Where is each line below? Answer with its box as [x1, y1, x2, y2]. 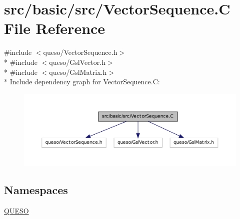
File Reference [4, 18, 105, 38]
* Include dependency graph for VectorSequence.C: [4, 76, 160, 87]
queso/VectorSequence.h [43, 47, 117, 57]
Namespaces [4, 182, 68, 198]
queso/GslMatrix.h [49, 66, 107, 77]
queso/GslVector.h [49, 56, 105, 67]
